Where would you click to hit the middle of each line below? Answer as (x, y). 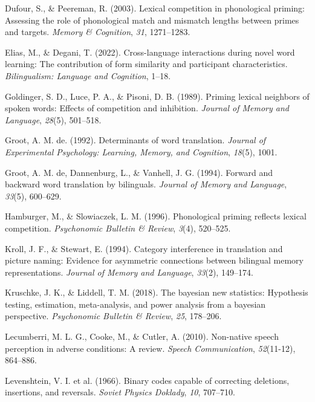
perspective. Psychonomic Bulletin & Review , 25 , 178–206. (113, 316)
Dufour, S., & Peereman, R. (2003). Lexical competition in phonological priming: (155, 8)
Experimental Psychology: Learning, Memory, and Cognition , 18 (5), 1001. (141, 151)
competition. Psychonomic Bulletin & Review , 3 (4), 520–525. (118, 228)
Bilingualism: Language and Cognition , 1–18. (88, 75)
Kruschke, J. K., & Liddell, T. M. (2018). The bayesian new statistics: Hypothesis (157, 292)
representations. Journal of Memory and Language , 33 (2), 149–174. (129, 272)
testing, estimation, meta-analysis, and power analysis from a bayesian (135, 304)
